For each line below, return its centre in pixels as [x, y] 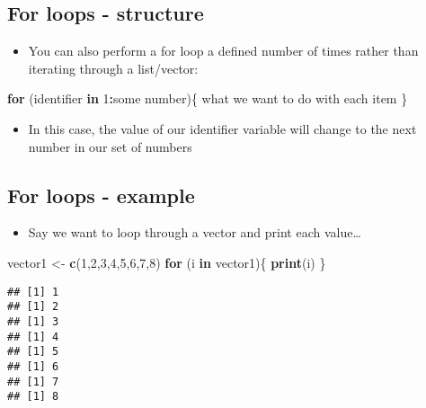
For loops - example [101, 195]
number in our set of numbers [110, 146]
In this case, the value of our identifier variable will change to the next [222, 128]
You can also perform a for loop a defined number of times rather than [223, 51]
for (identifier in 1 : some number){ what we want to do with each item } [208, 98]
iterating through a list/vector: [113, 68]
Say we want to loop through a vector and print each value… [195, 232]
